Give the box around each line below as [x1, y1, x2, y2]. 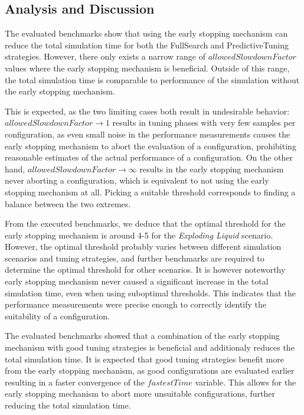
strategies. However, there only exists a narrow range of [5, 50, 206, 63]
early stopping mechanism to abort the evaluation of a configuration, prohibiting [5, 139, 296, 152]
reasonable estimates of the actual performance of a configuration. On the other [5, 151, 293, 164]
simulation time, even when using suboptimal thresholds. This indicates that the [5, 286, 296, 299]
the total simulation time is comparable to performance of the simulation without [5, 73, 300, 86]
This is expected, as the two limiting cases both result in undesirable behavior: [5, 104, 290, 117]
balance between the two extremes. [5, 197, 131, 210]
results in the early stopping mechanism [139, 162, 284, 175]
